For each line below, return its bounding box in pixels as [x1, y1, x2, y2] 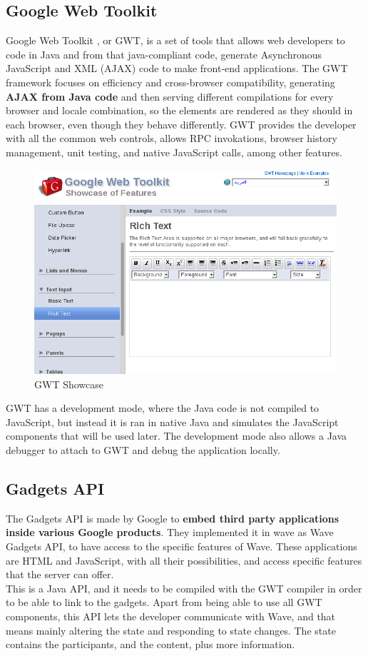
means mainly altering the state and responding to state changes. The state [6, 622, 336, 637]
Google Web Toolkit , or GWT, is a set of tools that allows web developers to [6, 33, 345, 48]
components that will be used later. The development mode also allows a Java [6, 428, 347, 443]
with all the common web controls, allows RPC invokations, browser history [6, 131, 337, 146]
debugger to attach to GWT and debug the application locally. [6, 442, 280, 457]
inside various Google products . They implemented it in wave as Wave [6, 525, 334, 540]
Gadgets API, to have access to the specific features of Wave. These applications [6, 538, 357, 553]
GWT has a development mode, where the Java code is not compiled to [6, 400, 320, 415]
